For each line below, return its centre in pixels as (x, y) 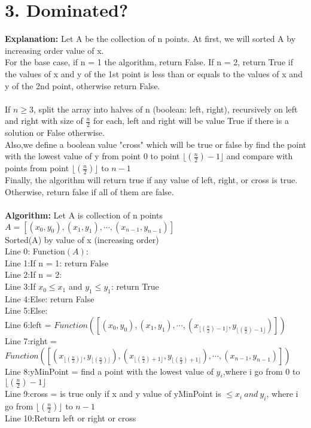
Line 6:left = (28, 325)
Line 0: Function (35, 251)
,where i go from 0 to (261, 371)
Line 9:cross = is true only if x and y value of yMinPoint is (113, 394)
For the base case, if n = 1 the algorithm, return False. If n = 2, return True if (149, 62)
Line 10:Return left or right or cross (71, 418)
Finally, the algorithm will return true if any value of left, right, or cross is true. (151, 180)
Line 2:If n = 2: (33, 274)
